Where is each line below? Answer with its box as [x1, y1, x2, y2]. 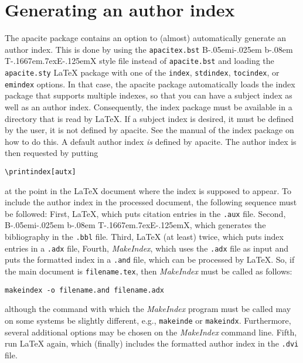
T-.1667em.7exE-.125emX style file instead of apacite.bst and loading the [5, 55, 274, 67]
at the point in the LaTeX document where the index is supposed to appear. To [5, 184, 291, 196]
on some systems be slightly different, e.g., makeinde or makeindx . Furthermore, [5, 314, 291, 326]
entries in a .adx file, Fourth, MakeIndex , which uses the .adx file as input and [5, 242, 288, 254]
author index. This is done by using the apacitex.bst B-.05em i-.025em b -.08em [5, 43, 293, 55]
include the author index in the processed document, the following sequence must [5, 196, 297, 208]
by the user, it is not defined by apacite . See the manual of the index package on [5, 124, 294, 136]
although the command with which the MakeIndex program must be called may [5, 303, 291, 315]
